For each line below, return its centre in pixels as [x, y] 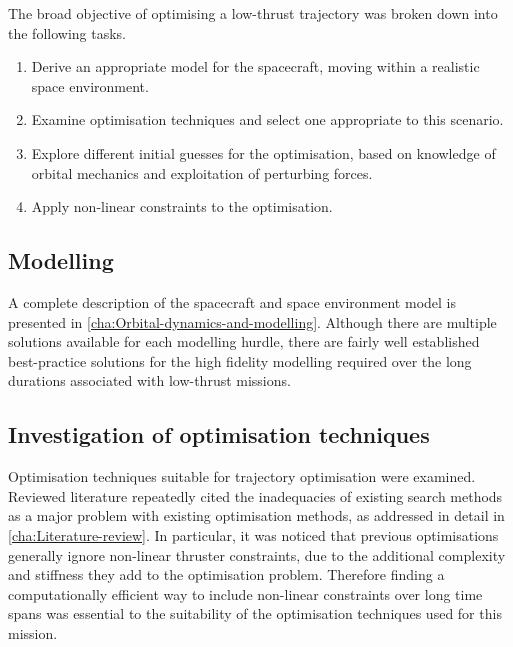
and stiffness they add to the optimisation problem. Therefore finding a [226, 574]
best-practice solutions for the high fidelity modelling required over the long [240, 360]
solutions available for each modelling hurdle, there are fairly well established [244, 341]
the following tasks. [67, 32]
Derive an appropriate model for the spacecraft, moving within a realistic [255, 66]
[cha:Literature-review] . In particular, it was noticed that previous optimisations [253, 534]
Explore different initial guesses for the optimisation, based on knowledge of [263, 152]
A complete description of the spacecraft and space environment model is [232, 301]
